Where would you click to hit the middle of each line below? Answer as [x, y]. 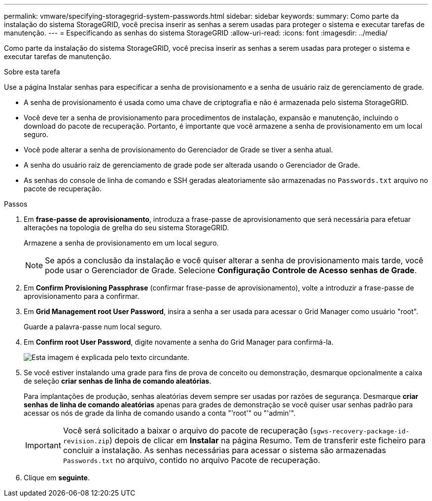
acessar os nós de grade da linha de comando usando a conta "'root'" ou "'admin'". [160, 413]
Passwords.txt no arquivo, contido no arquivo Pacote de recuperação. [192, 460]
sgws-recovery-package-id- [361, 431]
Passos [16, 204]
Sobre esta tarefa [32, 72]
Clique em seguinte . [57, 478]
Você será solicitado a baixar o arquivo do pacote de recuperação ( [188, 430]
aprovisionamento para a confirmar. [82, 296]
